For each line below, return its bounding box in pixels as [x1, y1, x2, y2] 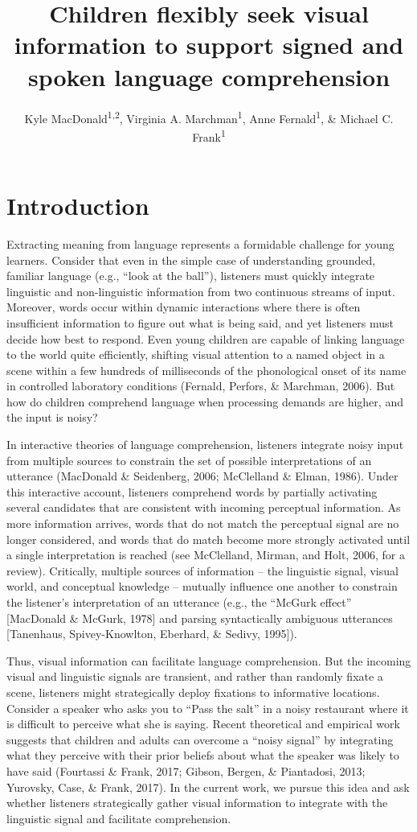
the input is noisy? [6, 409, 98, 426]
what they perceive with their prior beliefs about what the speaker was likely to [6, 747, 399, 764]
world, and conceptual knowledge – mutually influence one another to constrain [6, 578, 398, 595]
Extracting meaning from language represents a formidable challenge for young [6, 235, 395, 252]
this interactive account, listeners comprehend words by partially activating [6, 483, 378, 500]
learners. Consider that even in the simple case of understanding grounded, [6, 251, 376, 268]
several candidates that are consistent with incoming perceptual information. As [6, 499, 401, 516]
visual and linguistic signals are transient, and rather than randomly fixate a [6, 668, 383, 685]
